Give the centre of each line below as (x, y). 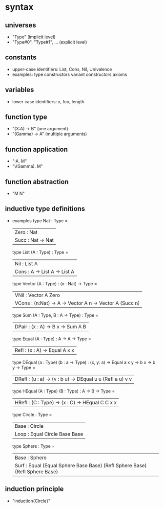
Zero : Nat (26, 232)
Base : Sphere (31, 458)
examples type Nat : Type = (40, 220)
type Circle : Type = (32, 415)
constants (21, 58)
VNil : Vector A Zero (37, 295)
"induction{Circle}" (31, 501)
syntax (19, 7)
